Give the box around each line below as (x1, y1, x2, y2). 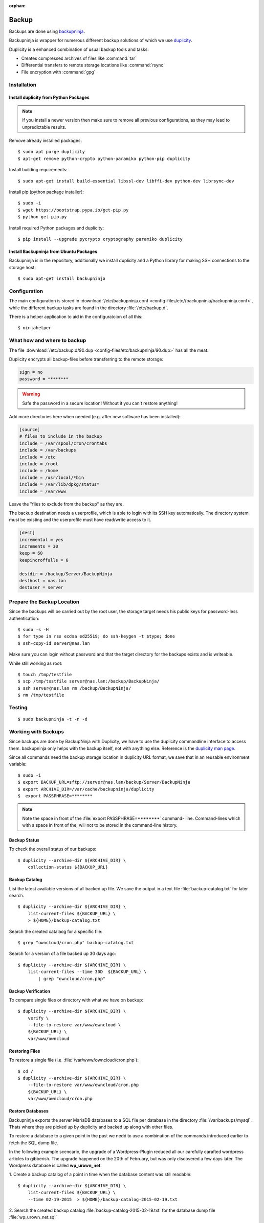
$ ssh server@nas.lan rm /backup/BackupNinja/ (18, 685, 132, 691)
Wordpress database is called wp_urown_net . (9, 1162, 102, 1168)
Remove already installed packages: (9, 137, 82, 143)
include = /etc (19, 454, 56, 460)
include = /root (19, 461, 59, 467)
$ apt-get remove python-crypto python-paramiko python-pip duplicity (18, 156, 191, 161)
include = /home (19, 468, 59, 474)
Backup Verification (9, 988, 51, 994)
